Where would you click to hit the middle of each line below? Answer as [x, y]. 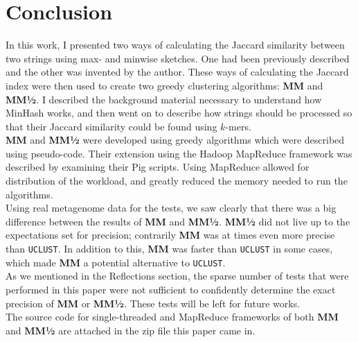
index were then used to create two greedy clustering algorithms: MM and [164, 85]
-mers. [238, 126]
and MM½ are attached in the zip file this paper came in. [131, 330]
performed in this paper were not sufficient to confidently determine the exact [171, 289]
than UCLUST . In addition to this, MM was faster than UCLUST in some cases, [169, 249]
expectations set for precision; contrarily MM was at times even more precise [170, 235]
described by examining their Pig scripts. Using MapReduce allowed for [158, 167]
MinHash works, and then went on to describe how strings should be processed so [179, 113]
